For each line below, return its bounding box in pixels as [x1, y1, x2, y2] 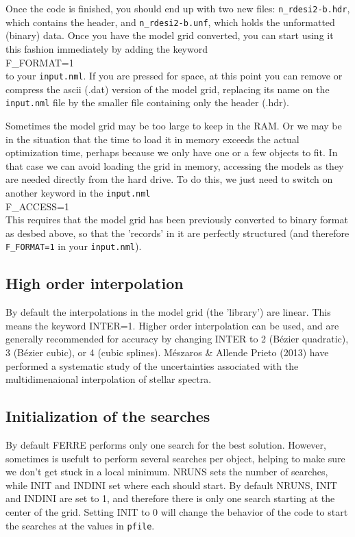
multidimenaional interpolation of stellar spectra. [5, 372, 212, 386]
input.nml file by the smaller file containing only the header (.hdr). [5, 95, 289, 110]
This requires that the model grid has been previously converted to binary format [5, 212, 348, 227]
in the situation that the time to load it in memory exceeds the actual [5, 132, 299, 146]
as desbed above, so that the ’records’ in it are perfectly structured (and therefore [5, 225, 350, 240]
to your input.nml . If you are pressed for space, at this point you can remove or [5, 68, 343, 83]
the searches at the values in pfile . [5, 518, 155, 532]
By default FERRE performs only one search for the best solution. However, [5, 438, 326, 452]
